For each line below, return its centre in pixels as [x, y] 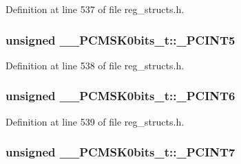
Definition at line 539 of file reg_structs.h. [95, 121]
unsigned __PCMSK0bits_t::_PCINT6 [120, 96]
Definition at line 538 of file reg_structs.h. [95, 65]
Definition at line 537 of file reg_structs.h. [95, 9]
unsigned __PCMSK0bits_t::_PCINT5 [120, 39]
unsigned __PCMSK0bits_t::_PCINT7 [120, 152]
